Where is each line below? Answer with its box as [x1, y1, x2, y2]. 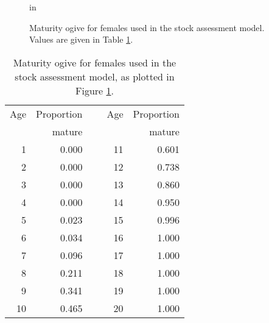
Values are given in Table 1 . [29, 33, 133, 46]
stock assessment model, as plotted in [15, 69, 175, 83]
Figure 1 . [75, 83, 114, 98]
